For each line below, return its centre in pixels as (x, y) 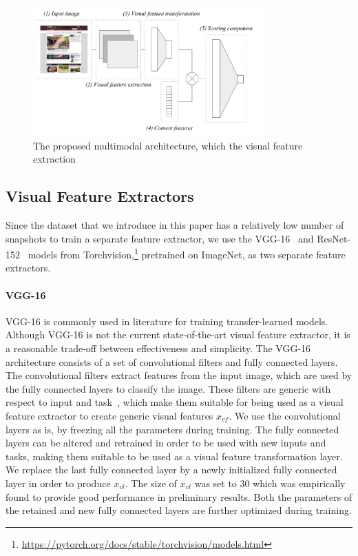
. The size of (151, 483)
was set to (215, 483)
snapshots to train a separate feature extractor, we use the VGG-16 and (160, 238)
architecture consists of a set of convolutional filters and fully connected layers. (172, 361)
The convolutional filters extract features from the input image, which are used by (179, 375)
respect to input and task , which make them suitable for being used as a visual (175, 402)
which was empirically (299, 483)
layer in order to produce (58, 483)
